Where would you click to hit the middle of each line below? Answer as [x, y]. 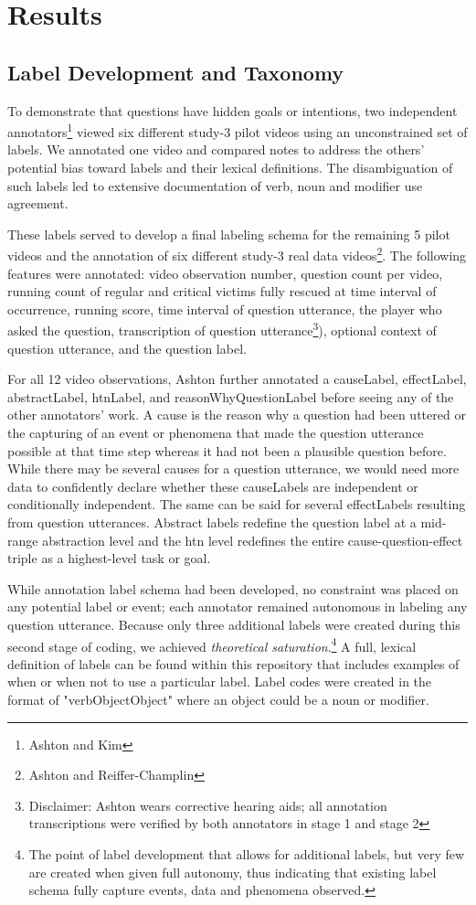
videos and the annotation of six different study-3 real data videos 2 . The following [237, 254]
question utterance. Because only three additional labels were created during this [234, 624]
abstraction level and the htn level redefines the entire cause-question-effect [253, 540]
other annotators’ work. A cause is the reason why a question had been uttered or [237, 415]
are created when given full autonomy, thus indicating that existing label [233, 872]
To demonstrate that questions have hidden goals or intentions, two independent [233, 110]
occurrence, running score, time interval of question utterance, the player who [225, 309]
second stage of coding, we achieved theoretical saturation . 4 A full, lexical [212, 644]
